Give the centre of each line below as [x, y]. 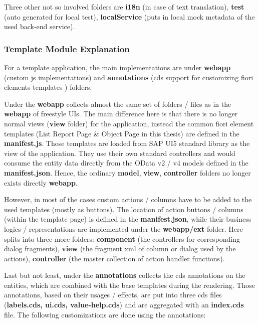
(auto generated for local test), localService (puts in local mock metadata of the [129, 16]
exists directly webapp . [41, 182]
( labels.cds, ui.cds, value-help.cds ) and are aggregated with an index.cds [124, 305]
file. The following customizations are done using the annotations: [105, 314]
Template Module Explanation [67, 48]
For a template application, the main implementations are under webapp [117, 67]
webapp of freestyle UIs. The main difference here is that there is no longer [121, 114]
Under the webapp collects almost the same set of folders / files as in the [118, 104]
